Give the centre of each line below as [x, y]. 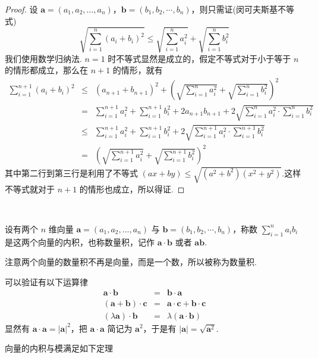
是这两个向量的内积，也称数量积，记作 [80, 242]
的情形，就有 [138, 70]
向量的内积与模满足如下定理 [59, 348]
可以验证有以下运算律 [46, 281]
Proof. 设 [21, 9]
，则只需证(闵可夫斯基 [234, 9]
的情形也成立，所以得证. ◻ [132, 189]
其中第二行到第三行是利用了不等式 [71, 172]
